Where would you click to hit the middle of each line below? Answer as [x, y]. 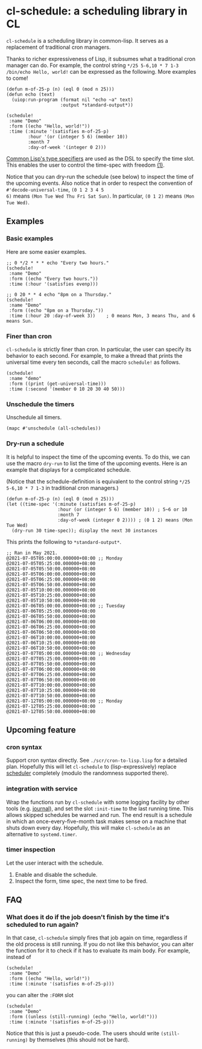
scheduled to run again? [43, 925]
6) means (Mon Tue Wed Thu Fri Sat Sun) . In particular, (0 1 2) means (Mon [100, 196]
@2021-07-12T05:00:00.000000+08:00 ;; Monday [64, 701]
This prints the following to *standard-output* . [64, 541]
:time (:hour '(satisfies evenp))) [53, 284]
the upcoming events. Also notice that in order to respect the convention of [99, 183]
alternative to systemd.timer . [42, 834]
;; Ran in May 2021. [32, 553]
